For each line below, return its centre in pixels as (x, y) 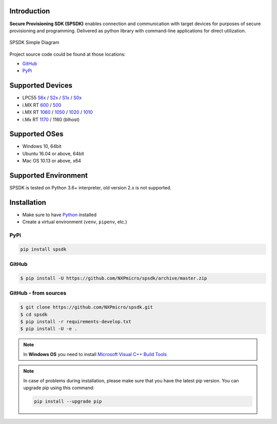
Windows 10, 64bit (42, 146)
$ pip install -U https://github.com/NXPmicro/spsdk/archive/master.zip (114, 278)
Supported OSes (36, 134)
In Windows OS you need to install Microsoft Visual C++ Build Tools (95, 354)
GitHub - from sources (38, 293)
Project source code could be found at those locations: (67, 54)
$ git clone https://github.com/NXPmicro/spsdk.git (87, 307)
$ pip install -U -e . (49, 329)
